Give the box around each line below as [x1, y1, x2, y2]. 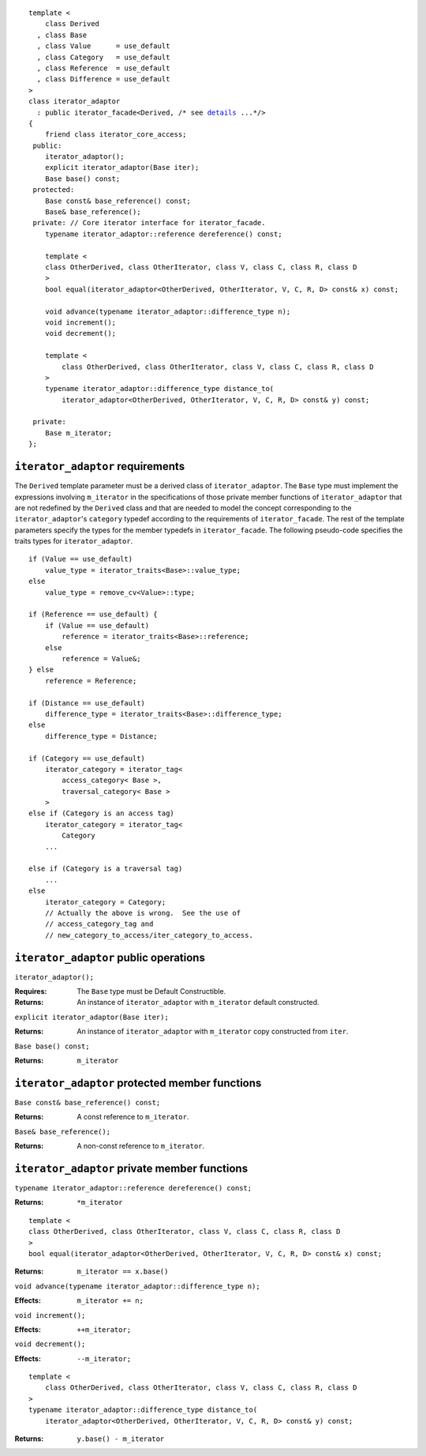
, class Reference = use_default [36, 63, 170, 73]
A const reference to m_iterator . [77, 1112, 189, 1122]
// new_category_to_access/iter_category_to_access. [44, 931, 254, 939]
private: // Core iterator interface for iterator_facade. [32, 218, 266, 228]
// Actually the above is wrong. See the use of [44, 909, 241, 917]
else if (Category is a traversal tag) [28, 864, 183, 873]
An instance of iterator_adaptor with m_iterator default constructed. [77, 998, 319, 1007]
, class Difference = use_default [36, 75, 170, 84]
